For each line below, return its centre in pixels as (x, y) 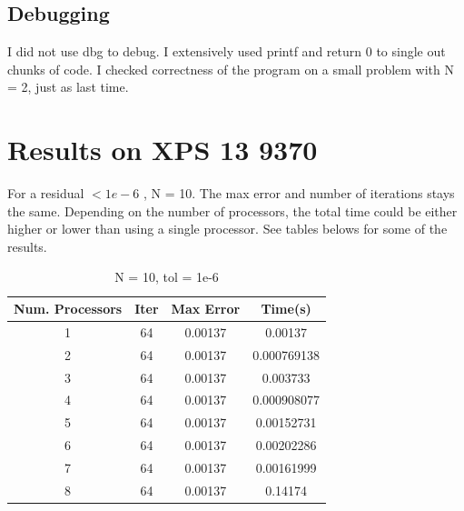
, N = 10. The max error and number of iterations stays (299, 193)
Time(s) (286, 309)
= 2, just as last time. (68, 87)
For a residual (46, 193)
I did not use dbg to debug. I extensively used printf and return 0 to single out (227, 51)
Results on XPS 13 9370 (163, 150)
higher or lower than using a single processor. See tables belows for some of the (227, 229)
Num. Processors (68, 309)
